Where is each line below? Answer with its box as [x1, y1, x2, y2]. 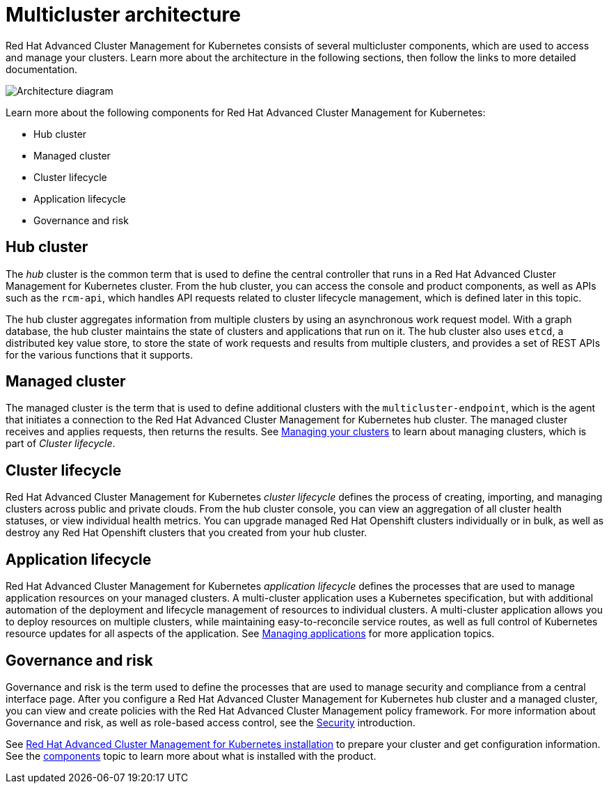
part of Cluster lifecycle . [6, 437, 116, 450]
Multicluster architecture [6, 3, 241, 26]
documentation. [6, 63, 78, 75]
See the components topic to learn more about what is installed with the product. [6, 749, 377, 762]
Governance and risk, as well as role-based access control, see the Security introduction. [6, 716, 416, 728]
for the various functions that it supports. [6, 348, 193, 361]
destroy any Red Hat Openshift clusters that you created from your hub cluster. [6, 526, 367, 539]
